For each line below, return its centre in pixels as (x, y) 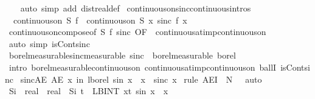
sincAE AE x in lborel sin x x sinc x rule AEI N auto (141, 79)
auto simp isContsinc (49, 43)
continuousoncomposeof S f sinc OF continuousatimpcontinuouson (137, 32)
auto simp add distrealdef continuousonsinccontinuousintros (136, 8)
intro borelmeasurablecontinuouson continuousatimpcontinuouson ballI (143, 67)
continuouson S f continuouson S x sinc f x (100, 20)
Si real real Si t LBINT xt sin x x (88, 91)
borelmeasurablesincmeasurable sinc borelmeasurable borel (122, 55)
